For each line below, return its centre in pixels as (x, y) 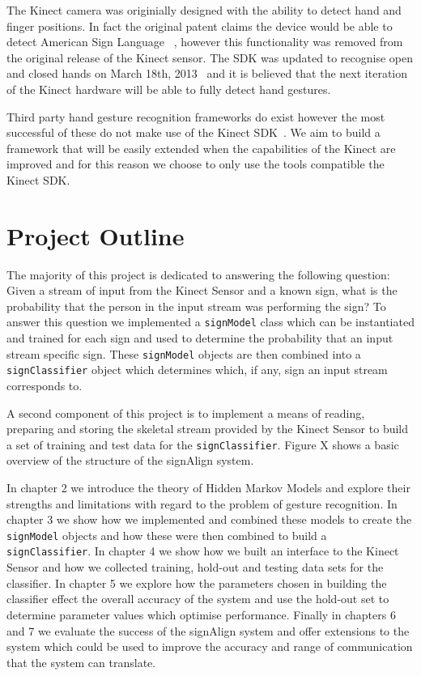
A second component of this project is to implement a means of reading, (186, 412)
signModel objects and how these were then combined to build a (167, 535)
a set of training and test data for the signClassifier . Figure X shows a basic (203, 444)
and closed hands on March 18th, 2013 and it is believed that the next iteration (207, 73)
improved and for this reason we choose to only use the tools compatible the (196, 164)
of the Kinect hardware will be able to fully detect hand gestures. (169, 89)
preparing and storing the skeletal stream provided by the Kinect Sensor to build (208, 429)
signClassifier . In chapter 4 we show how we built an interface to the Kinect (203, 551)
